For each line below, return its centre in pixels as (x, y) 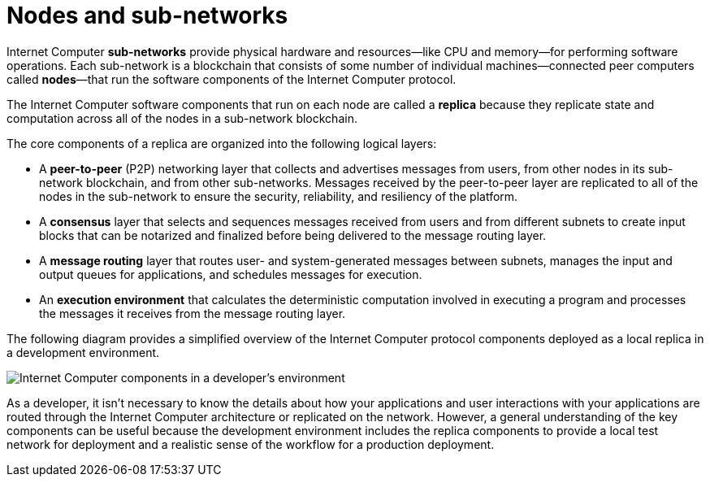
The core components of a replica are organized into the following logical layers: (222, 143)
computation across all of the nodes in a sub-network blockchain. (182, 118)
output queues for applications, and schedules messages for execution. (231, 274)
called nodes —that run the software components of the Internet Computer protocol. (232, 79)
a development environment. (83, 352)
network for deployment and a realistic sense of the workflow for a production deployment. (251, 444)
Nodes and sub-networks (147, 15)
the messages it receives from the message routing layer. (193, 313)
